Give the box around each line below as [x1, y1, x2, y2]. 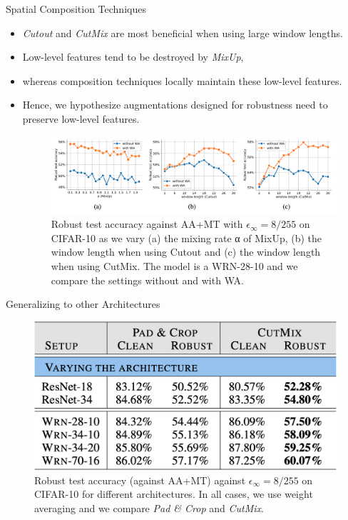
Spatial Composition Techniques [6, 1, 146, 16]
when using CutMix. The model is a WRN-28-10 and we [51, 258, 298, 273]
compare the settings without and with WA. [51, 272, 244, 287]
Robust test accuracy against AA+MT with [51, 216, 243, 231]
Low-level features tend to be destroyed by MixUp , [22, 49, 244, 64]
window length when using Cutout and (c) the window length [51, 244, 321, 259]
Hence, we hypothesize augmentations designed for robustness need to [22, 97, 328, 112]
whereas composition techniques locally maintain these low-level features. [22, 73, 342, 88]
